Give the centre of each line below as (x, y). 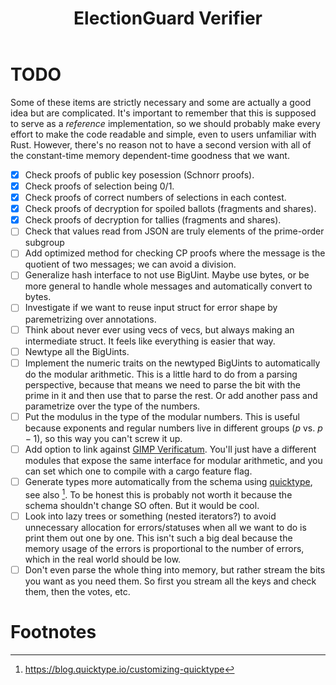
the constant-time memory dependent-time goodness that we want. (150, 155)
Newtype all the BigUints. (77, 351)
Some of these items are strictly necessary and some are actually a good (161, 102)
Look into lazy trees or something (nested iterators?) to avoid (150, 516)
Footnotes (53, 631)
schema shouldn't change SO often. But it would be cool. (142, 505)
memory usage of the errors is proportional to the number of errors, (164, 548)
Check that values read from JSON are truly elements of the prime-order (174, 231)
